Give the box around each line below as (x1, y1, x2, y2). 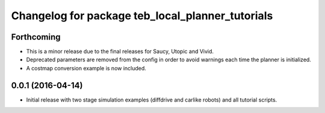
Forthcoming (11, 32, 61, 42)
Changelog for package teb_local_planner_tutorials (11, 9, 273, 22)
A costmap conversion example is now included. (26, 64, 147, 72)
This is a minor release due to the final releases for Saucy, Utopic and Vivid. (26, 48, 214, 55)
